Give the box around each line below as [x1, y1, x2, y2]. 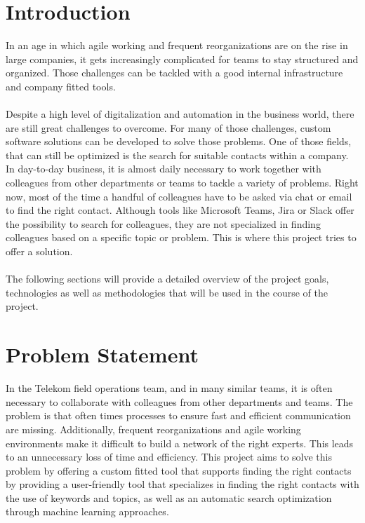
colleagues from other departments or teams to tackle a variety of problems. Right [6, 175, 359, 190]
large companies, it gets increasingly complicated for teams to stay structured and [6, 51, 359, 66]
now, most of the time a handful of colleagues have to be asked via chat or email [6, 189, 352, 203]
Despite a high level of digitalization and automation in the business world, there [6, 107, 354, 121]
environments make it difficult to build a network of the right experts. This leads [6, 435, 354, 450]
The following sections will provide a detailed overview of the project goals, [6, 271, 329, 286]
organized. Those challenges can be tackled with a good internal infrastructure [6, 65, 343, 80]
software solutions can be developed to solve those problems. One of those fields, [6, 134, 352, 149]
